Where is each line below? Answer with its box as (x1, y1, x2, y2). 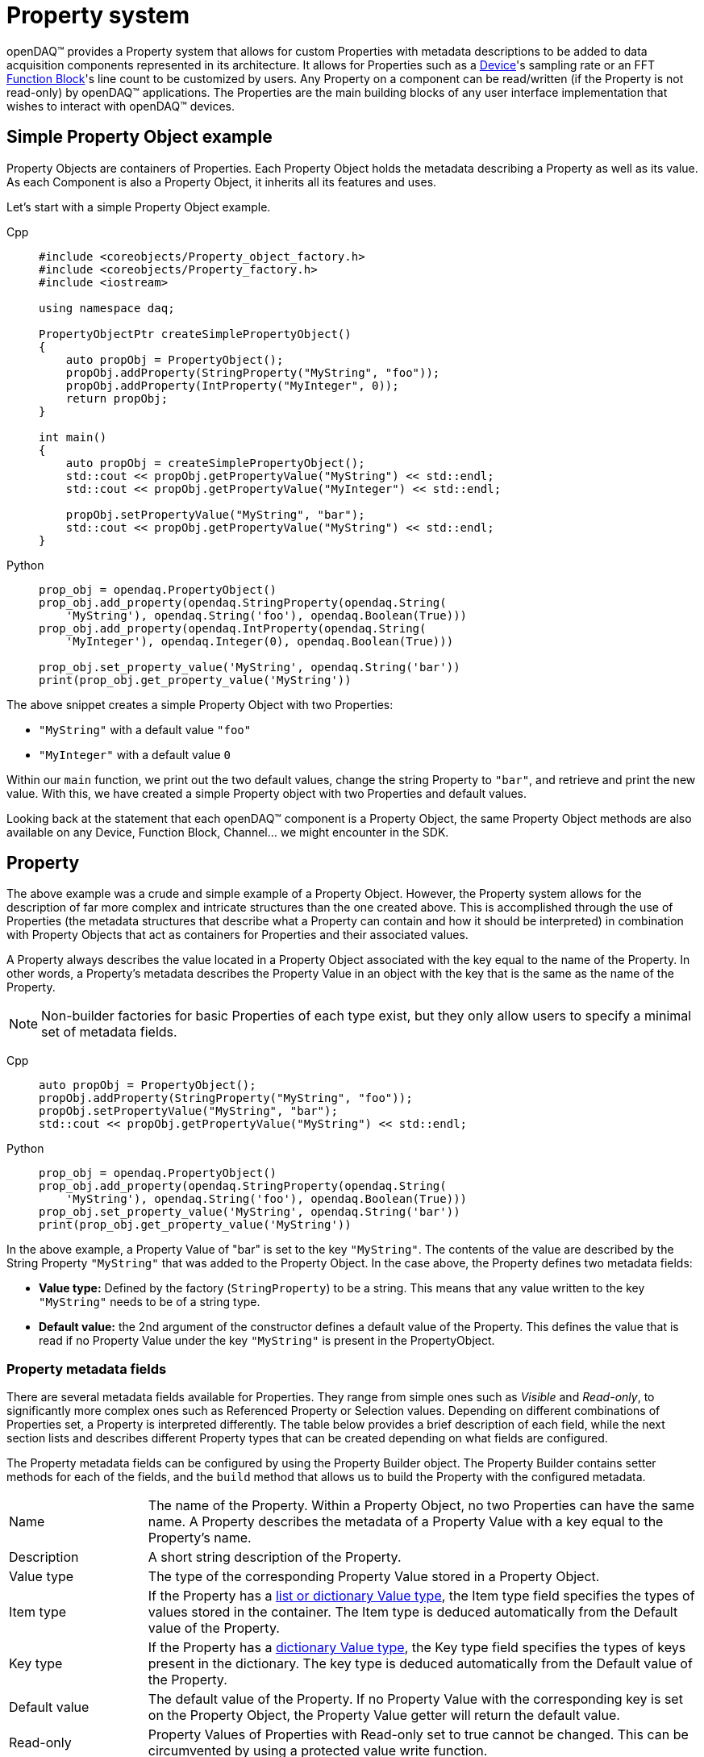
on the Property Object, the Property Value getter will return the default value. (148, 1707, 620, 1724)
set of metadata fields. (41, 1024, 177, 1041)
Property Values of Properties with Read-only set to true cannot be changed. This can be (148, 1726, 689, 1743)
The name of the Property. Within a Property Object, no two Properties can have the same (148, 1497, 695, 1514)
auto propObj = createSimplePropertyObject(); (65, 456, 365, 470)
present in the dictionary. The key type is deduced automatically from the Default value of (148, 1655, 693, 1672)
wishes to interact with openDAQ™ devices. (6, 98, 235, 113)
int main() (39, 430, 107, 444)
